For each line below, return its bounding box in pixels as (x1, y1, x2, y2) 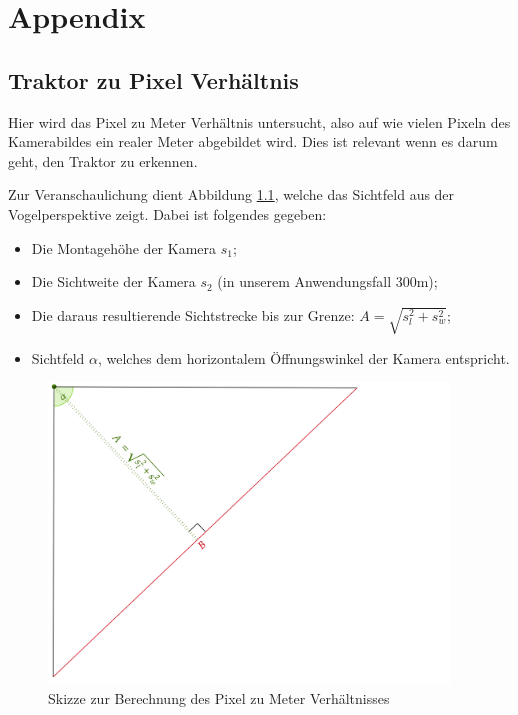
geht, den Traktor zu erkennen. (8, 150, 198, 171)
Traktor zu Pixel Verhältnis (8, 64, 299, 95)
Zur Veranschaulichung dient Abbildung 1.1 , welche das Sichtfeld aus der (8, 184, 455, 205)
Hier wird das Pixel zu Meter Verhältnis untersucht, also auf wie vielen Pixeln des (8, 111, 511, 132)
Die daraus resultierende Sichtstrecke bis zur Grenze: (31, 304, 355, 325)
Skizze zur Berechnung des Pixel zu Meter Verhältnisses (48, 688, 390, 709)
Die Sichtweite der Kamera (31, 271, 196, 292)
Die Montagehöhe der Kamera (31, 237, 217, 258)
